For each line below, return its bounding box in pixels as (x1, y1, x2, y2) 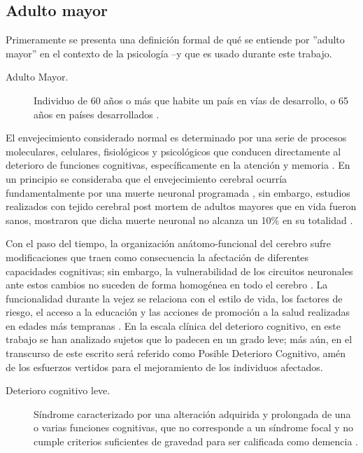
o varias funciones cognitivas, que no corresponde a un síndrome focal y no (34, 420, 354, 435)
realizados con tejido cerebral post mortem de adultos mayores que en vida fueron (6, 199, 357, 214)
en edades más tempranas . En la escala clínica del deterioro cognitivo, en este (6, 318, 341, 333)
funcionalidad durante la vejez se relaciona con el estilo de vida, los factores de (6, 291, 343, 305)
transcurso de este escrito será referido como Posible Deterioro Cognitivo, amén (6, 346, 346, 361)
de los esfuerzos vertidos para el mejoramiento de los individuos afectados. (6, 359, 323, 374)
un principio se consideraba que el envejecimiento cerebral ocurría (6, 171, 287, 186)
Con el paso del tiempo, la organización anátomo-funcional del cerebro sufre (6, 236, 332, 251)
